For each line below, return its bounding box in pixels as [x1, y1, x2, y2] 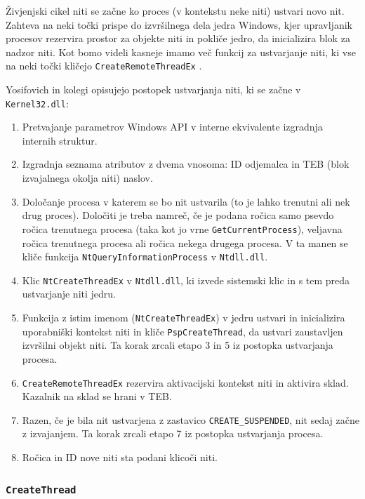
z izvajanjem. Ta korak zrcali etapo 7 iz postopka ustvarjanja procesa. [22, 426, 324, 441]
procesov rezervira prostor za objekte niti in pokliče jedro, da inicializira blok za [6, 31, 350, 46]
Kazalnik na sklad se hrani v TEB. [22, 389, 172, 404]
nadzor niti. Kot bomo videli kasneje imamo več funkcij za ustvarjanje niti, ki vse [6, 44, 356, 59]
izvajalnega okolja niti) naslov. [22, 171, 153, 185]
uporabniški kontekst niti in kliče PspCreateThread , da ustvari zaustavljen [22, 324, 343, 338]
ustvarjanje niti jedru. [22, 286, 116, 301]
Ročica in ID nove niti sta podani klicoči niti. [22, 450, 218, 464]
